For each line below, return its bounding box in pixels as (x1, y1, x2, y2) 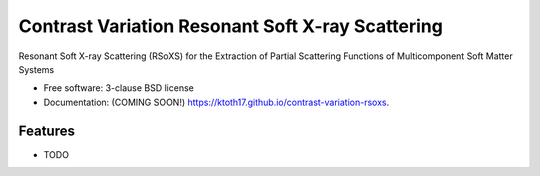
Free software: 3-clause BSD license (43, 82, 194, 94)
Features (18, 122, 75, 139)
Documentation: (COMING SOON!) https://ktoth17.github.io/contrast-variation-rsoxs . (43, 96, 390, 108)
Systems (18, 63, 55, 75)
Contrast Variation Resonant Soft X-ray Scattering (18, 15, 444, 37)
